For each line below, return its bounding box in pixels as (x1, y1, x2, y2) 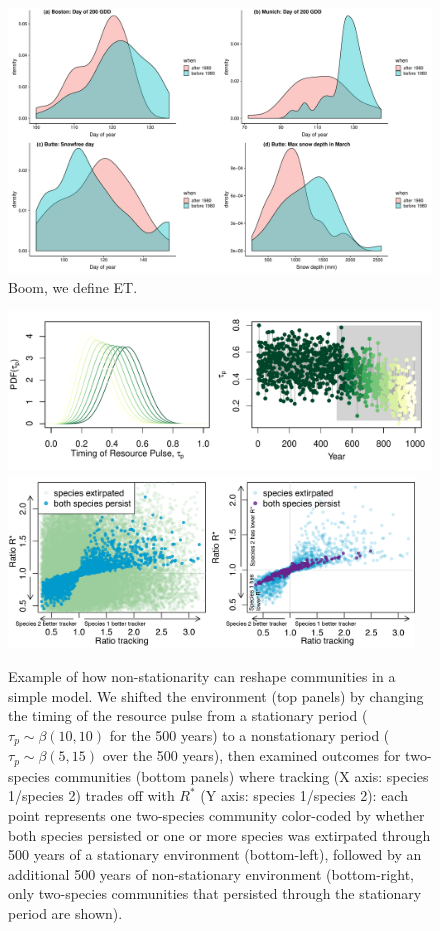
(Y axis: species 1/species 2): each (200, 785, 408, 806)
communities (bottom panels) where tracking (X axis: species (54, 765, 429, 786)
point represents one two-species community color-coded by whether (8, 804, 425, 825)
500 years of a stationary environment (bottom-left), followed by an (8, 844, 422, 865)
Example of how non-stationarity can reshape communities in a (8, 666, 396, 687)
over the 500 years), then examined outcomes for (102, 745, 401, 766)
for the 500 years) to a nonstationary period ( (109, 724, 390, 745)
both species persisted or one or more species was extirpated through (8, 824, 431, 845)
